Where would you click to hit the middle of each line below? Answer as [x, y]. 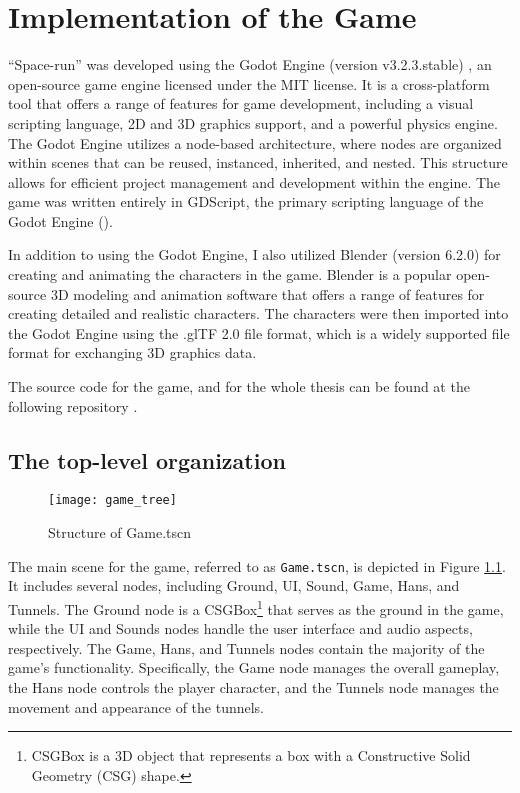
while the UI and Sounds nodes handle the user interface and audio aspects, [240, 628]
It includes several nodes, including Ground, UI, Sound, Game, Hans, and [234, 585]
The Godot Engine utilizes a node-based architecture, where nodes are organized [255, 142]
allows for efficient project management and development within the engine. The [254, 181]
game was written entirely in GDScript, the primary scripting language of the [246, 201]
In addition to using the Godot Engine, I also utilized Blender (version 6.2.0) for [254, 254]
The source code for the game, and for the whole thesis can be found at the [239, 386]
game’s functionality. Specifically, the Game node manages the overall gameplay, [254, 667]
